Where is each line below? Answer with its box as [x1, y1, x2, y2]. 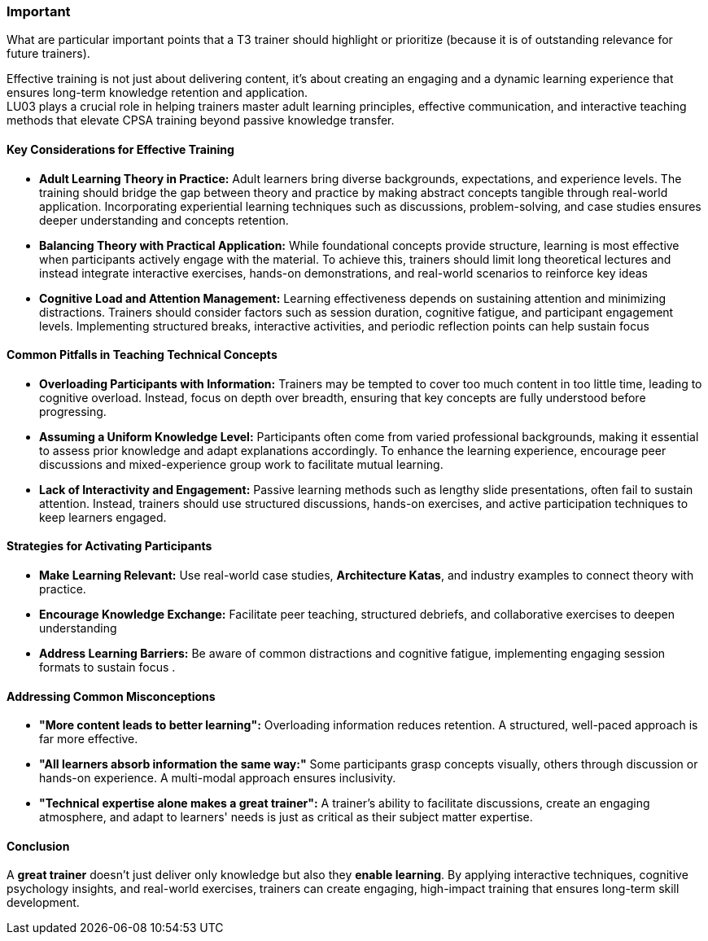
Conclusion [7, 838, 70, 853]
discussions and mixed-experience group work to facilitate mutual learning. [39, 457, 444, 471]
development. [7, 895, 80, 910]
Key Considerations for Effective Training [7, 142, 234, 156]
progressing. [39, 404, 107, 418]
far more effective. [39, 732, 138, 746]
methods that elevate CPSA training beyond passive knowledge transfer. [7, 113, 395, 128]
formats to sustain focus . [39, 660, 176, 675]
